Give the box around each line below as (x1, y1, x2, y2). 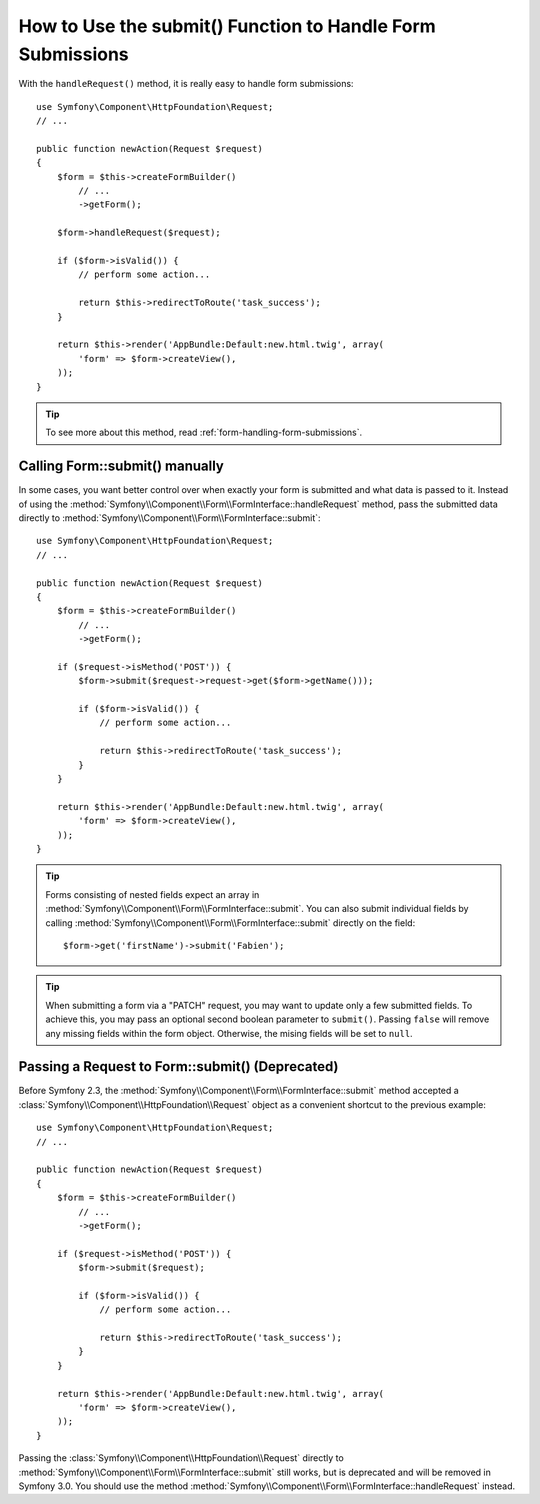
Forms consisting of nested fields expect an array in (45, 888, 260, 900)
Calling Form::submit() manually (18, 458, 224, 475)
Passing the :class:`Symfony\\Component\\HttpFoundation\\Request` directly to (18, 1452, 344, 1464)
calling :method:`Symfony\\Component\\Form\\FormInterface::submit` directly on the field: (45, 916, 416, 929)
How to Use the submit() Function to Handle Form (18, 15, 437, 37)
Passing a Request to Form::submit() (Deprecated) (18, 1058, 339, 1075)
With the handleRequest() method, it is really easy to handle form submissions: (18, 78, 354, 90)
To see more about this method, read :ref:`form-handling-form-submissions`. (45, 426, 363, 439)
